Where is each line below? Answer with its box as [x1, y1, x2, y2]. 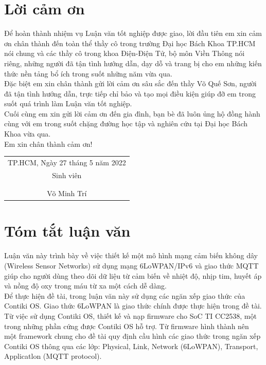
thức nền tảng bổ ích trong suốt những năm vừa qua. [4, 68, 172, 79]
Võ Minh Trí [47, 188, 87, 199]
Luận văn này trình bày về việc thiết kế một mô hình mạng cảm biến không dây [4, 250, 258, 261]
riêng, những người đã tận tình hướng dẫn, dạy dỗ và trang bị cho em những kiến [4, 57, 262, 68]
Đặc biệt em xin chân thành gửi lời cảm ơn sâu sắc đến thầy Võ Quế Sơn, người [4, 78, 257, 89]
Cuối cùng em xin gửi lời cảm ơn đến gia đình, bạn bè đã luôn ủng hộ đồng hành [4, 108, 260, 119]
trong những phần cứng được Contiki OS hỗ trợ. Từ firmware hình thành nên [4, 320, 249, 331]
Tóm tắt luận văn [4, 220, 131, 241]
